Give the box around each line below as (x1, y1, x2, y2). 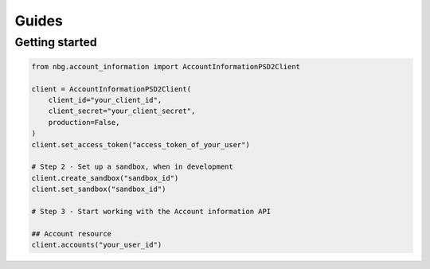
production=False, (48, 118, 120, 127)
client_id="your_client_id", (48, 96, 162, 104)
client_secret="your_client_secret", (48, 107, 196, 115)
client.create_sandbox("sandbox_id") (31, 173, 179, 182)
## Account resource (31, 229, 111, 238)
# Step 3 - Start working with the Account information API (31, 207, 272, 216)
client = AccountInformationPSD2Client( (31, 84, 191, 93)
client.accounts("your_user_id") (31, 240, 162, 250)
